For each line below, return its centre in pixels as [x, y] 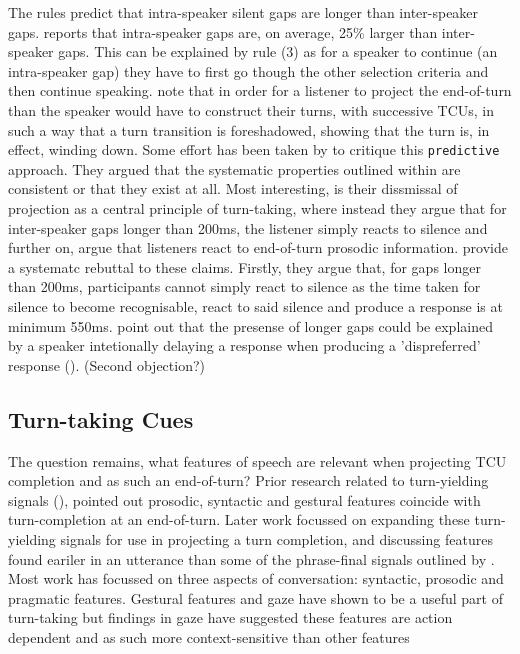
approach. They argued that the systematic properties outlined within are [234, 168]
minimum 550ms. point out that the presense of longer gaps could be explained [250, 325]
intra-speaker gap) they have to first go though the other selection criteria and [248, 70]
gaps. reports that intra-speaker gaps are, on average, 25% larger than [223, 31]
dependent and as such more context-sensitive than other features [209, 636]
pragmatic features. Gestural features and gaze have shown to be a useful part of [255, 597]
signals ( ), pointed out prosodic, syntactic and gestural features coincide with [244, 499]
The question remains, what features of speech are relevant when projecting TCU [257, 460]
